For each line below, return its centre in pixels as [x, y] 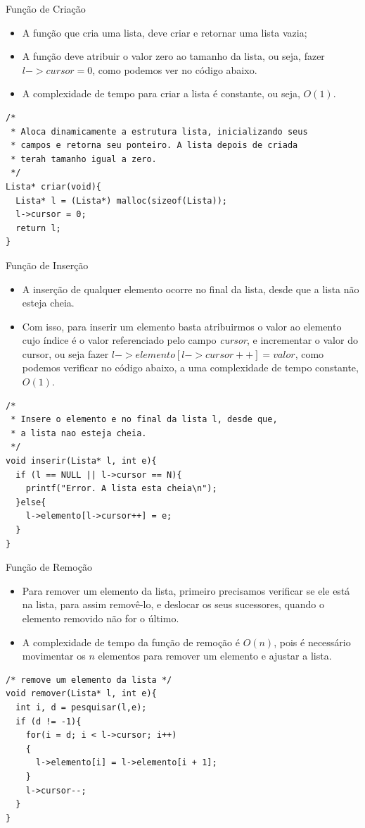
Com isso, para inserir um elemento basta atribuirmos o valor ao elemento [182, 326]
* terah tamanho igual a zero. [84, 159]
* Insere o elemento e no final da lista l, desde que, [144, 420]
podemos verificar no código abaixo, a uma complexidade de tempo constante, [190, 367]
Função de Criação [46, 8]
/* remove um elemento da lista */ [89, 680]
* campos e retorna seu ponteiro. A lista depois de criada [154, 146]
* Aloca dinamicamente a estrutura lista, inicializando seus [159, 131]
